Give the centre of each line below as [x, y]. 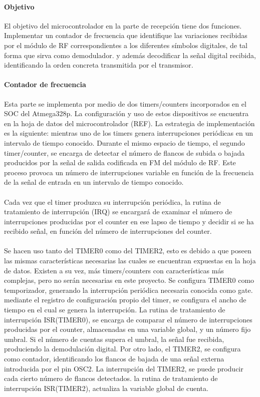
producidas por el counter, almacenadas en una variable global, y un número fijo [127, 329]
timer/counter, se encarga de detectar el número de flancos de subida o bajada [124, 152]
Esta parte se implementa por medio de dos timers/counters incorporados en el [125, 103]
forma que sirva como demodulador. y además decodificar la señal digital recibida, [130, 55]
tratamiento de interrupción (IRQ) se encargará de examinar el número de [118, 212]
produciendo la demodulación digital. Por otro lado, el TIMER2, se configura [122, 349]
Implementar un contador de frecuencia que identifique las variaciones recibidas [126, 35]
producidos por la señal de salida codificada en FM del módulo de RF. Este [120, 162]
